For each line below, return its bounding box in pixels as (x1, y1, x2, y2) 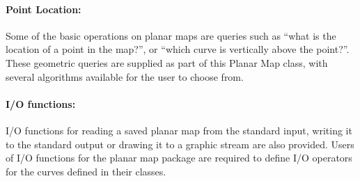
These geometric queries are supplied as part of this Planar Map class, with (6, 55, 328, 70)
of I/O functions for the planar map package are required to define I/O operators (6, 150, 352, 165)
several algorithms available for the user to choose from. (6, 69, 244, 84)
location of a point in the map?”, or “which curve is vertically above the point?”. (6, 42, 350, 56)
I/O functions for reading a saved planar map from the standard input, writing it (6, 123, 352, 137)
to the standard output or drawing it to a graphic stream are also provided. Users (6, 136, 354, 151)
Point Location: (6, 1, 81, 16)
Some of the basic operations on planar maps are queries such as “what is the (6, 28, 336, 42)
